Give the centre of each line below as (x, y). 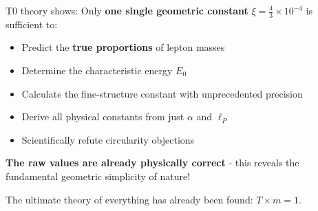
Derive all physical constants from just (103, 116)
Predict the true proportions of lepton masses (123, 47)
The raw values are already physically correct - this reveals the (152, 163)
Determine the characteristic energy (97, 70)
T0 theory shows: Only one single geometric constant (127, 10)
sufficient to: (32, 24)
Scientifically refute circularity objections (108, 139)
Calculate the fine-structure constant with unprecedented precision (162, 93)
